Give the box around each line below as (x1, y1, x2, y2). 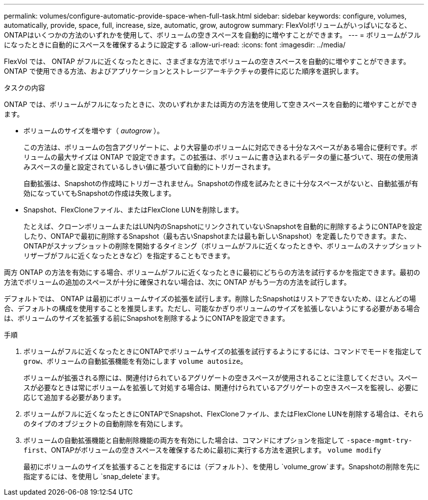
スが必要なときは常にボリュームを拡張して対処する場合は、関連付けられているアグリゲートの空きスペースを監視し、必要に (23, 383, 419, 392)
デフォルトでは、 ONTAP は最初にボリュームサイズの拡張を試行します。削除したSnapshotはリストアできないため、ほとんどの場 (4, 294, 416, 303)
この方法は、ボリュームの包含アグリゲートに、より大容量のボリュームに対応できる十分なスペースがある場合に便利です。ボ (23, 143, 418, 151)
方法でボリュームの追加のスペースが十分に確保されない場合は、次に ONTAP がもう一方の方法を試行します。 (4, 278, 351, 286)
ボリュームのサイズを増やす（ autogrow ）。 (23, 126, 164, 135)
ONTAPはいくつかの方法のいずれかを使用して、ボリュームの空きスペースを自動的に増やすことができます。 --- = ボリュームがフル (4, 31, 421, 39)
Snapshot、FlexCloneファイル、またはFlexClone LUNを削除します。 (23, 206, 243, 214)
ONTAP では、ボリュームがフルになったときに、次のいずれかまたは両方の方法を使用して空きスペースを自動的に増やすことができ (4, 100, 418, 108)
